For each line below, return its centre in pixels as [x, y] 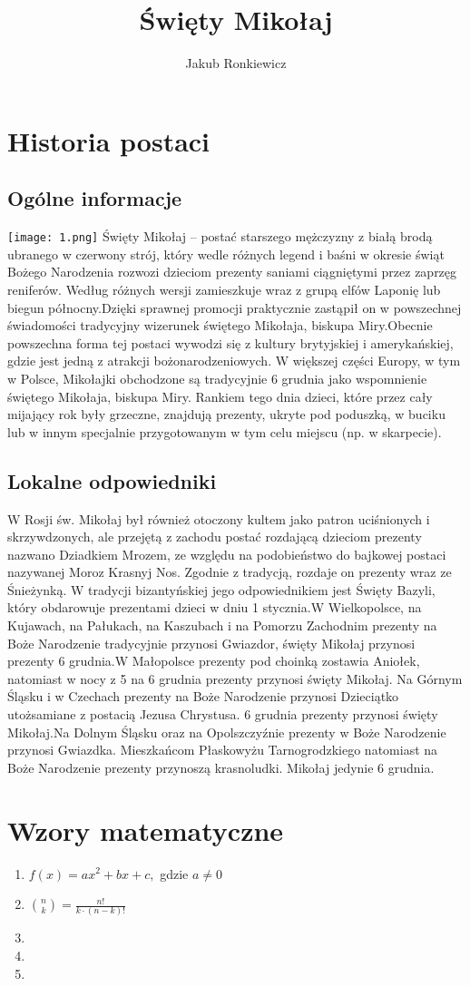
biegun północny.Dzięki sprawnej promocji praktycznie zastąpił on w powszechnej [235, 307]
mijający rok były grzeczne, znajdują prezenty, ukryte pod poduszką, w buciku [226, 414]
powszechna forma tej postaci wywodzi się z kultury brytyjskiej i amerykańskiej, [230, 342]
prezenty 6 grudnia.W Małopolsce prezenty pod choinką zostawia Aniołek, [214, 661]
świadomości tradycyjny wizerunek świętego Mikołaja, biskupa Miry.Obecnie [220, 325]
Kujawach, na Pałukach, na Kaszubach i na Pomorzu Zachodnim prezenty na [222, 625]
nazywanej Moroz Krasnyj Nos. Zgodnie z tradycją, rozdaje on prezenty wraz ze [230, 572]
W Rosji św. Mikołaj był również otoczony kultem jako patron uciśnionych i [219, 518]
